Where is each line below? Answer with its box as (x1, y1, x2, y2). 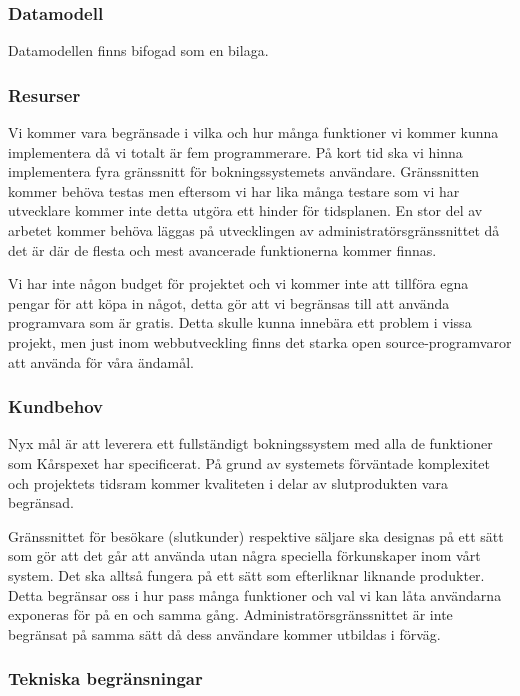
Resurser (8, 82, 81, 107)
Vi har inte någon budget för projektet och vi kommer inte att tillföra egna (8, 273, 469, 294)
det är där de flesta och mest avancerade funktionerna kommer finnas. (8, 239, 437, 260)
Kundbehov (8, 394, 103, 419)
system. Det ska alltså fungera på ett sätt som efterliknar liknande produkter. (8, 564, 485, 585)
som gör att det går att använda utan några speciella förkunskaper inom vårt (8, 545, 481, 566)
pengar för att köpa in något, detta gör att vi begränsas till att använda (8, 292, 450, 313)
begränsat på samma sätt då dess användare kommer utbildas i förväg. (8, 623, 441, 644)
